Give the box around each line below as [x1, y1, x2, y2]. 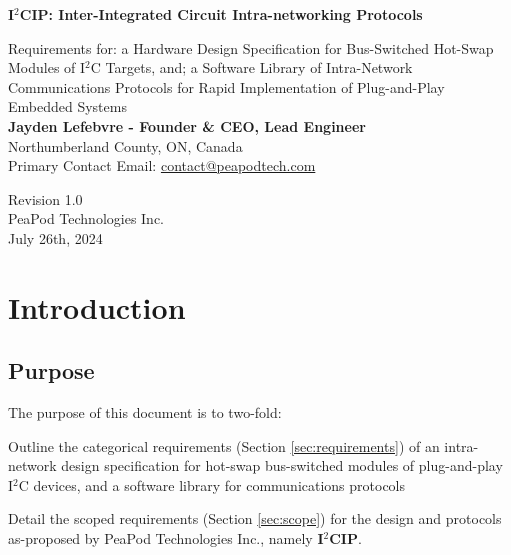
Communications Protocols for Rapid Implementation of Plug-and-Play [8, 76, 445, 97]
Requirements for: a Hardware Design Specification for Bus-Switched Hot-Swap [8, 37, 494, 58]
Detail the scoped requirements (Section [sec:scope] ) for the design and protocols [8, 508, 502, 529]
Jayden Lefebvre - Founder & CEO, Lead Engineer [8, 115, 366, 136]
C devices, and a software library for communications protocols [18, 474, 406, 495]
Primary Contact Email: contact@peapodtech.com [8, 155, 316, 176]
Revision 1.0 [8, 188, 83, 209]
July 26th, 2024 [8, 227, 103, 248]
